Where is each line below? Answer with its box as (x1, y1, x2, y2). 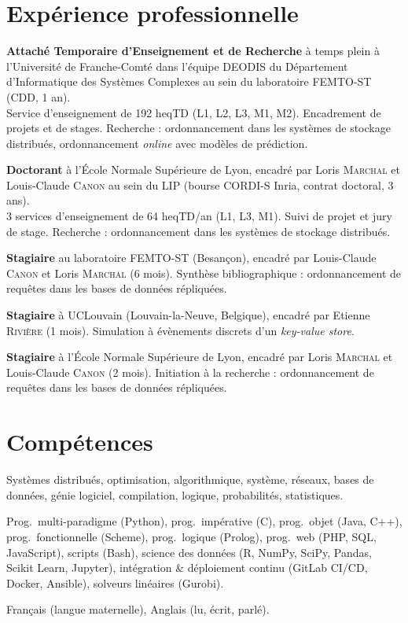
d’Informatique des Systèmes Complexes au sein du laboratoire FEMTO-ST (6, 73, 372, 90)
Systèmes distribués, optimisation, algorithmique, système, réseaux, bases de (6, 471, 374, 488)
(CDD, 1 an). (6, 88, 71, 105)
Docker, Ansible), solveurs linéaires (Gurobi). (6, 574, 224, 591)
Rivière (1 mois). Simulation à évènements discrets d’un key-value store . (6, 322, 355, 338)
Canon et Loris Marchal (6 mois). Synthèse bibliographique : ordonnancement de (6, 264, 402, 281)
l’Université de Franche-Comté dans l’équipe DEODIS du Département (6, 57, 348, 74)
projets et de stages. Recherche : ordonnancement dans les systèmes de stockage (6, 120, 391, 136)
